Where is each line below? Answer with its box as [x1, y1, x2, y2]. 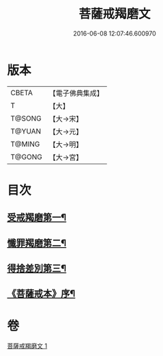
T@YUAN [10, 126, 42, 136]
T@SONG [10, 114, 42, 123]
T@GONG [10, 152, 42, 162]
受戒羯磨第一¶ [7, 212, 67, 223]
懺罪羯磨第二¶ [7, 237, 67, 249]
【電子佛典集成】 [48, 88, 104, 98]
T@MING [10, 139, 40, 149]
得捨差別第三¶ [7, 263, 67, 275]
